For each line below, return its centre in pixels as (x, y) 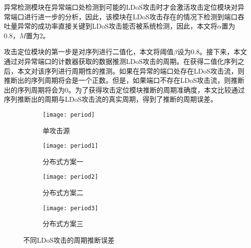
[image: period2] (71, 177)
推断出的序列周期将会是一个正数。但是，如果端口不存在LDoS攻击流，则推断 (124, 80)
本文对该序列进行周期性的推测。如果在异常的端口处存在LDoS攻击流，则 (131, 70)
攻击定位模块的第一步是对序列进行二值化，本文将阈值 (89, 52)
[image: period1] (71, 146)
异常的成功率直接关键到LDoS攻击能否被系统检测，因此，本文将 (117, 26)
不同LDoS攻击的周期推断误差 (69, 240)
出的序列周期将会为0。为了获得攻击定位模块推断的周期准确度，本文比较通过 (124, 89)
